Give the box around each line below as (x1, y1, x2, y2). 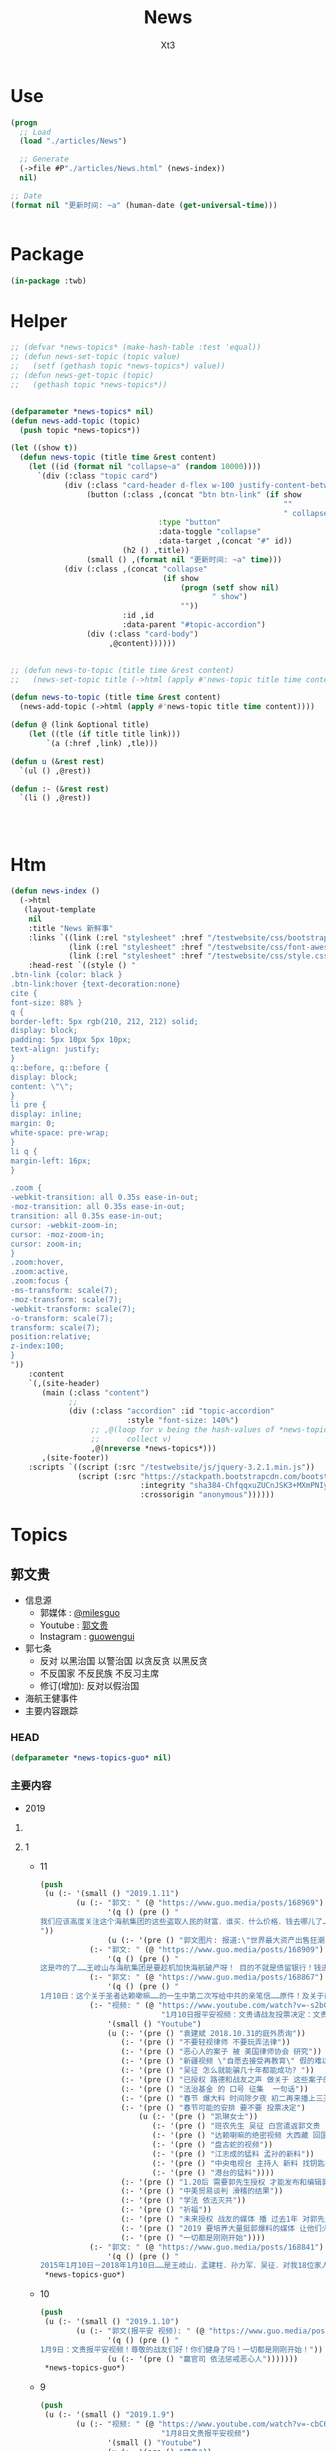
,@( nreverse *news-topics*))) (90, 1443, 217, 1453)
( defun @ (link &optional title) (10, 720, 150, 730)
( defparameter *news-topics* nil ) (10, 406, 155, 416)
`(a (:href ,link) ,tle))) (46, 738, 159, 748)
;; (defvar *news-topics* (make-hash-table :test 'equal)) (10, 342, 262, 353)
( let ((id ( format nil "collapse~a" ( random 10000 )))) (28, 462, 262, 472)
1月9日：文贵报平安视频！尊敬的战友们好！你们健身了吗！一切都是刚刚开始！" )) (39, 2344, 323, 2355)
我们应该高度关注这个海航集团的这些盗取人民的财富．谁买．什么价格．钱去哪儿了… (39, 1917, 328, 1927)
